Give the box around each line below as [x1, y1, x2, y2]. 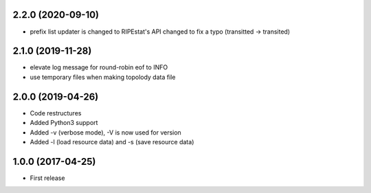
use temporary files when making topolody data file [30, 73, 176, 81]
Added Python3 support [30, 119, 98, 127]
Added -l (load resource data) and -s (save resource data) [30, 137, 194, 146]
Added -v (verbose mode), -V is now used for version [30, 128, 181, 137]
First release [30, 174, 65, 182]
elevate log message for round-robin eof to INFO [30, 63, 168, 71]
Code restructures [30, 109, 82, 117]
